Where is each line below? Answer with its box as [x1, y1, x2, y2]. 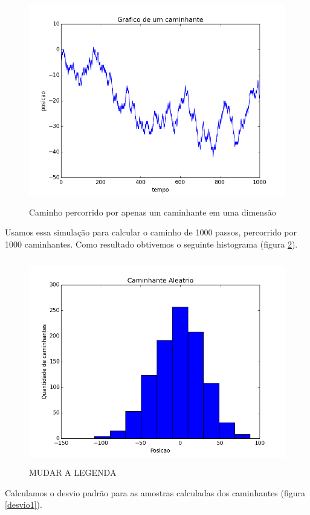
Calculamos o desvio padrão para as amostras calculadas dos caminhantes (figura [5, 486, 305, 499]
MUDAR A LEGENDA [29, 466, 117, 479]
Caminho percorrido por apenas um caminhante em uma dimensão [29, 205, 276, 218]
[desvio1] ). [5, 498, 42, 511]
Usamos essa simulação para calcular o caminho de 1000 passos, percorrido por [5, 226, 297, 238]
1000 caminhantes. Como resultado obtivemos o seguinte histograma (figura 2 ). [5, 237, 298, 250]
